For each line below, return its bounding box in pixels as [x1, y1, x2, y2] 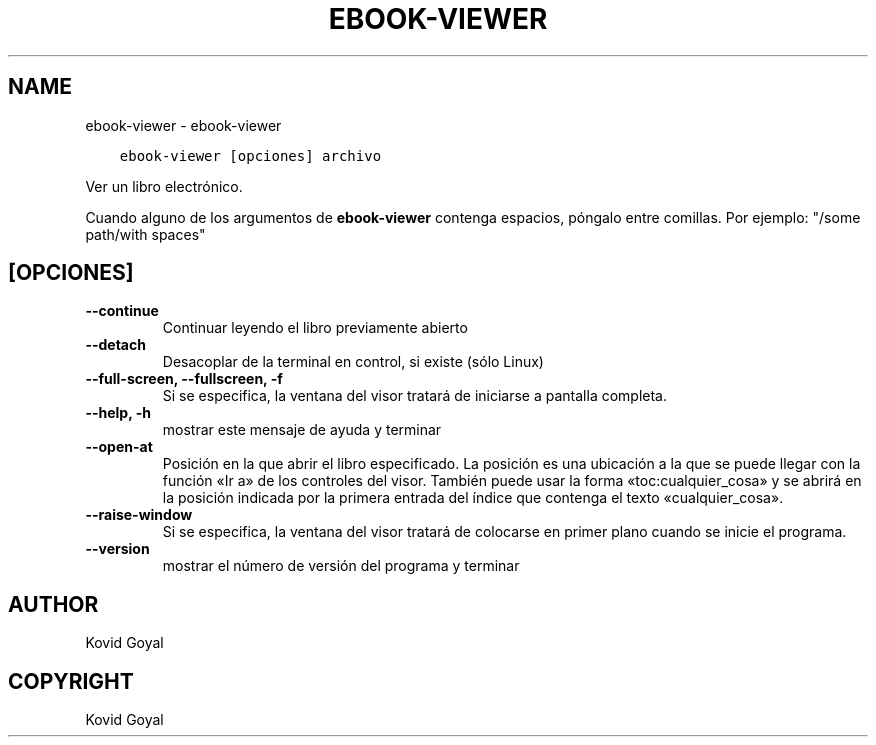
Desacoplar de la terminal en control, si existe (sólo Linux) [162, 353, 544, 371]
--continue [85, 302, 159, 320]
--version [85, 540, 150, 558]
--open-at [85, 438, 153, 456]
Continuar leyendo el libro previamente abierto [162, 319, 468, 337]
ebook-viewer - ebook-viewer [85, 116, 282, 134]
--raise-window [85, 506, 193, 524]
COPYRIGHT [8, 668, 134, 694]
